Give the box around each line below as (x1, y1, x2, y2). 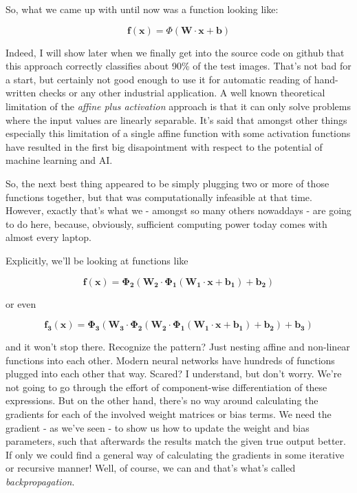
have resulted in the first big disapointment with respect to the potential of (6, 139, 323, 154)
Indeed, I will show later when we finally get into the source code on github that (6, 45, 345, 59)
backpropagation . (6, 474, 75, 489)
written (6, 85, 36, 100)
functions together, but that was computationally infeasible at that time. (6, 189, 312, 204)
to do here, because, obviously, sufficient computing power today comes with (6, 216, 327, 231)
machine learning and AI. (6, 153, 113, 167)
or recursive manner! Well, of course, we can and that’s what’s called (6, 461, 296, 475)
